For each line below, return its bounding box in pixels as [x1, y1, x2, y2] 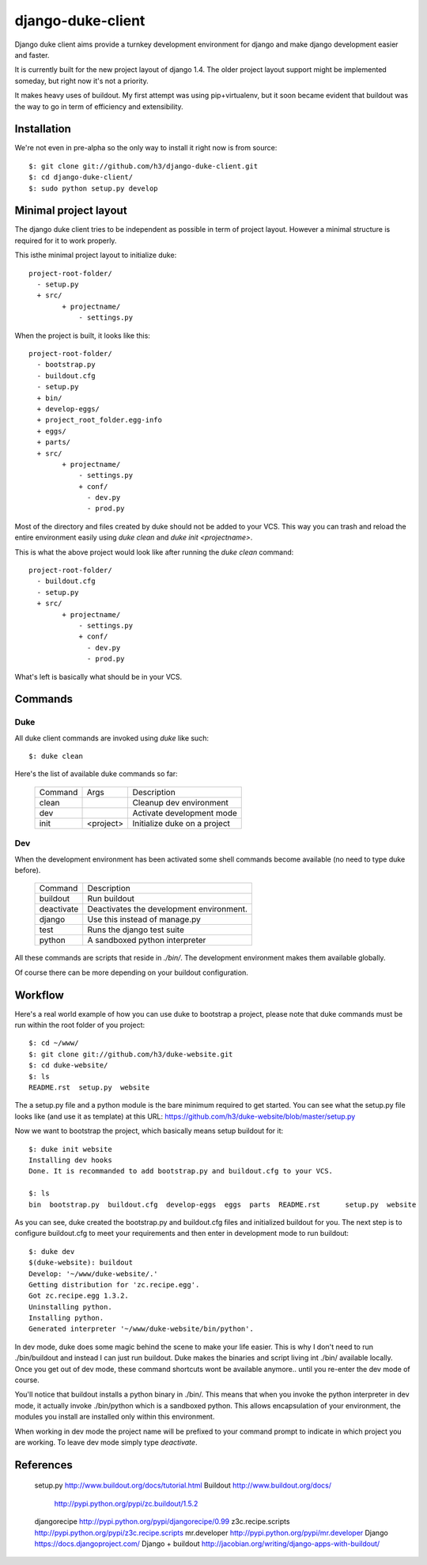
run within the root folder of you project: [14, 1021, 145, 1030]
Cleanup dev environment [132, 797, 229, 808]
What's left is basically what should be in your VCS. [14, 672, 183, 681]
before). [14, 866, 41, 875]
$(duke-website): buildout [28, 1258, 134, 1268]
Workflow [14, 988, 65, 1002]
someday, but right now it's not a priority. [14, 76, 149, 85]
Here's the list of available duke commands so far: [14, 769, 178, 779]
